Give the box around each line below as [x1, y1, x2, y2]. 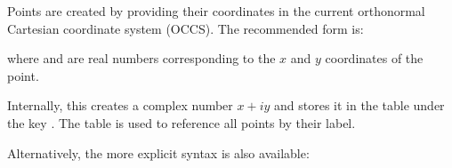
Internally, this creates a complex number [7, 96, 233, 115]
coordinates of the [325, 49, 424, 68]
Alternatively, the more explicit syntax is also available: [7, 143, 310, 162]
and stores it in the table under [274, 96, 445, 115]
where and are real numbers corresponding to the [7, 49, 276, 68]
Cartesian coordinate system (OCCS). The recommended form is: [7, 19, 364, 37]
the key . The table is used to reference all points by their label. [7, 113, 356, 132]
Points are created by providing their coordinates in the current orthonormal [7, 2, 425, 20]
